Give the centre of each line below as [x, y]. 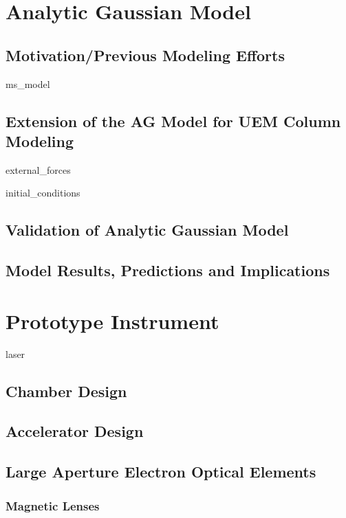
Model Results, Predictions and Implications [168, 270]
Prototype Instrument [112, 320]
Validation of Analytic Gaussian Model [147, 230]
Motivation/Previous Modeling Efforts [145, 55]
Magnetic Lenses [53, 505]
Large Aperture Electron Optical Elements [161, 472]
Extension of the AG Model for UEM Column [173, 121]
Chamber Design [66, 391]
